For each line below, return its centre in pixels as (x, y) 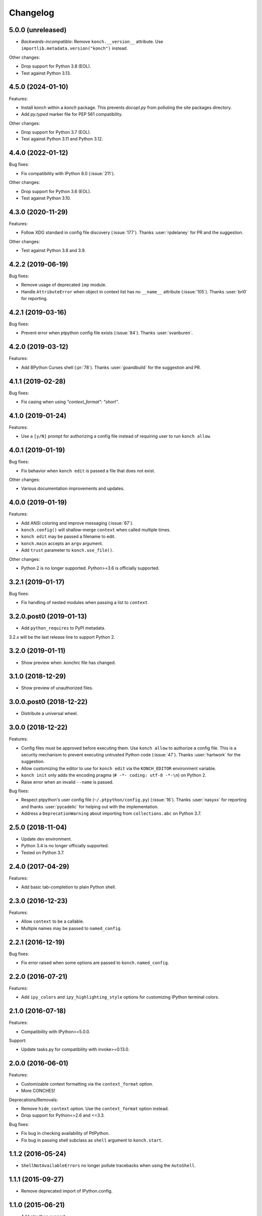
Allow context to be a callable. (53, 921)
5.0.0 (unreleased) (38, 30)
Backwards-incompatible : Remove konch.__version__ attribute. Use (92, 42)
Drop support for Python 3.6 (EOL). (56, 191)
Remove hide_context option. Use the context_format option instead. (95, 1109)
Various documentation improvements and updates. (73, 488)
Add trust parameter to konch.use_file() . (67, 550)
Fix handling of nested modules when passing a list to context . (85, 603)
